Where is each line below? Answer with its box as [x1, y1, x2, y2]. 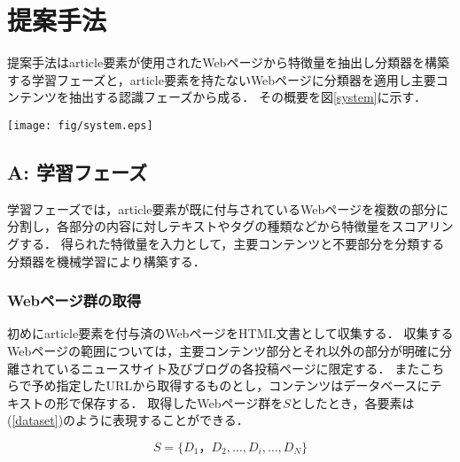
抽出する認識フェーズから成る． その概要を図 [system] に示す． [68, 88, 426, 106]
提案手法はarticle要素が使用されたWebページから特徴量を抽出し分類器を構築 [7, 53, 450, 72]
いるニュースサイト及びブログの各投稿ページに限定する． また [56, 358, 420, 377]
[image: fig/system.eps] [7, 119, 153, 132]
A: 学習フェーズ [7, 158, 147, 185]
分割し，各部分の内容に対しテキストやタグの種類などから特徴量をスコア [7, 217, 429, 235]
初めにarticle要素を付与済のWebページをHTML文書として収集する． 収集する [7, 324, 454, 343]
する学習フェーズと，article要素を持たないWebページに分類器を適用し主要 [7, 70, 436, 89]
